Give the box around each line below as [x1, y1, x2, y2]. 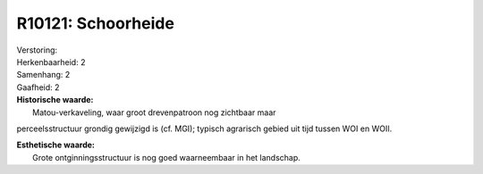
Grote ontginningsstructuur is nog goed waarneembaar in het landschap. [32, 152, 301, 162]
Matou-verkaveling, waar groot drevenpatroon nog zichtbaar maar [32, 107, 276, 118]
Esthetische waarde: [16, 139, 96, 151]
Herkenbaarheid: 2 [16, 56, 86, 67]
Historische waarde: [16, 95, 94, 105]
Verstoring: [16, 45, 58, 55]
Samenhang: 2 [16, 70, 71, 80]
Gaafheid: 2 [16, 81, 60, 93]
